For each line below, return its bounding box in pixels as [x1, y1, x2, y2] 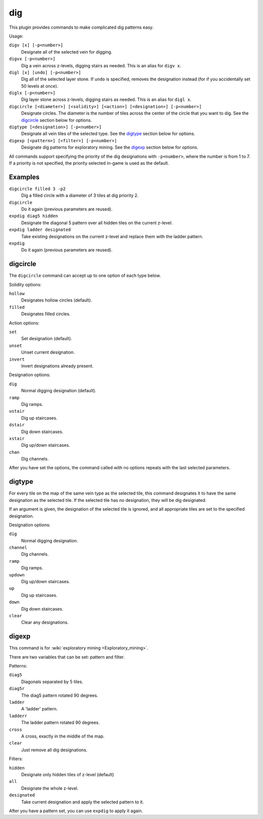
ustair [9, 408, 25, 414]
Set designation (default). [21, 336, 73, 342]
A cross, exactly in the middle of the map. [21, 733, 105, 739]
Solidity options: [9, 282, 41, 287]
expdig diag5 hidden [9, 213, 58, 219]
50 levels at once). [21, 83, 58, 89]
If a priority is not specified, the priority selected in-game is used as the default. [9, 160, 169, 166]
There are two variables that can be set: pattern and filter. [9, 654, 125, 660]
